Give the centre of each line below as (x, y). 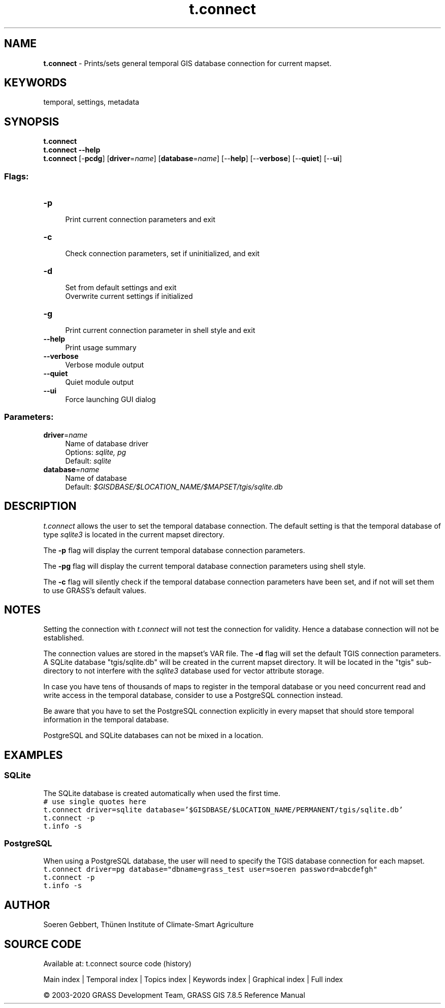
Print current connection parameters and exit (140, 220)
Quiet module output (100, 382)
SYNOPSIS (32, 121)
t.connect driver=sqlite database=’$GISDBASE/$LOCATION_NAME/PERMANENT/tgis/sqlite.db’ (223, 810)
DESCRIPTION (40, 506)
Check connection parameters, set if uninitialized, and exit (162, 254)
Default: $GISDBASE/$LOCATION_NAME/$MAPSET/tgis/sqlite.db (174, 486)
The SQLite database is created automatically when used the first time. (162, 793)
